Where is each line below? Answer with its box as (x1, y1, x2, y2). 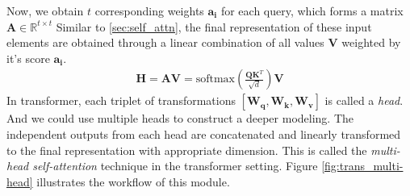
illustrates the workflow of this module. (36, 173, 230, 190)
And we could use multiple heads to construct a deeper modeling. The (6, 110, 354, 127)
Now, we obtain (6, 2, 84, 19)
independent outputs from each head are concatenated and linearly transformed (6, 126, 401, 142)
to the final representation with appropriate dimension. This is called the (6, 141, 367, 158)
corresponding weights (94, 2, 204, 19)
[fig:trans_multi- (321, 157, 404, 174)
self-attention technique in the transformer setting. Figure (32, 157, 318, 174)
